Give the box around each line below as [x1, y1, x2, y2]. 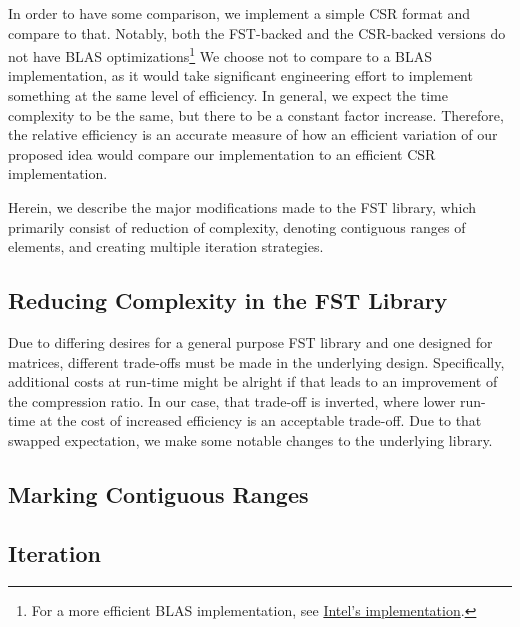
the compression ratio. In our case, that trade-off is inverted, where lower [8, 390, 456, 411]
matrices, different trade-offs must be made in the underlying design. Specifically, [8, 351, 505, 372]
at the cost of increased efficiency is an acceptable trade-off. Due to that [39, 410, 482, 431]
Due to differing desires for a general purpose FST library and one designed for [8, 331, 493, 352]
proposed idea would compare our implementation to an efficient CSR [8, 143, 436, 164]
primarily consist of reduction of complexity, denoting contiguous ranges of [8, 216, 466, 237]
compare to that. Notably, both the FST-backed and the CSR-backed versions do [8, 22, 506, 43]
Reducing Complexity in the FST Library [8, 285, 448, 316]
